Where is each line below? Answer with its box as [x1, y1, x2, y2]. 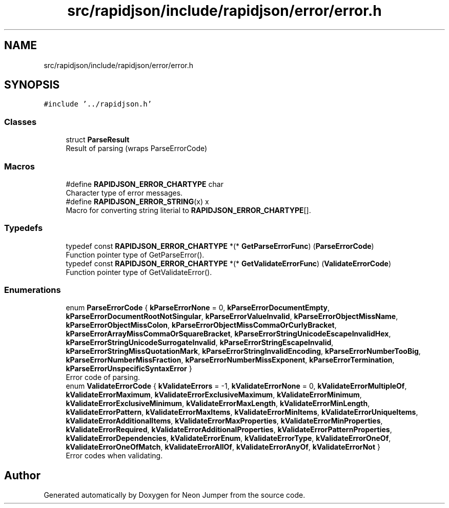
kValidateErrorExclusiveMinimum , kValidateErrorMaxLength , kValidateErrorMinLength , [66, 399, 370, 408]
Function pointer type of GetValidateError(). [66, 267, 212, 277]
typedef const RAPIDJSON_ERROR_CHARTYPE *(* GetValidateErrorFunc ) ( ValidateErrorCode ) [66, 259, 392, 268]
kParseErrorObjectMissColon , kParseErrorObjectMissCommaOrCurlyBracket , [66, 321, 337, 330]
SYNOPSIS [4, 78, 60, 92]
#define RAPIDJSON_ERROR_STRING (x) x [66, 197, 209, 206]
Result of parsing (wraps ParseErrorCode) [66, 144, 208, 153]
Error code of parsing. [66, 373, 140, 382]
